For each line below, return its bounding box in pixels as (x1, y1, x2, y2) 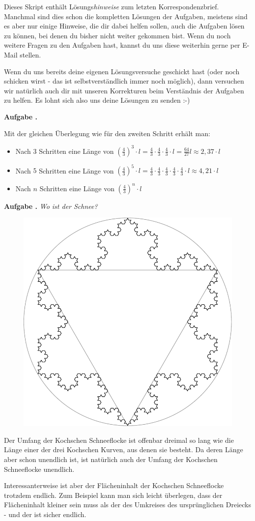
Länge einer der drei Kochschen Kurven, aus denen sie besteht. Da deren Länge (4, 444, 243, 455)
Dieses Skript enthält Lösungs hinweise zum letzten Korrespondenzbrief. (4, 1, 219, 11)
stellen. (20, 49, 41, 59)
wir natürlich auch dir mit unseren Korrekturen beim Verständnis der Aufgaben (4, 85, 244, 95)
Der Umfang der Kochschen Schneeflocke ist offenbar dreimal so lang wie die (4, 434, 234, 445)
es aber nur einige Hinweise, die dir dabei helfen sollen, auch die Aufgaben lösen (4, 21, 245, 31)
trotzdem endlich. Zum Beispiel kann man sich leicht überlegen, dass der (4, 490, 223, 500)
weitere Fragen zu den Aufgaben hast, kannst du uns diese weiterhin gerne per (4, 40, 240, 50)
